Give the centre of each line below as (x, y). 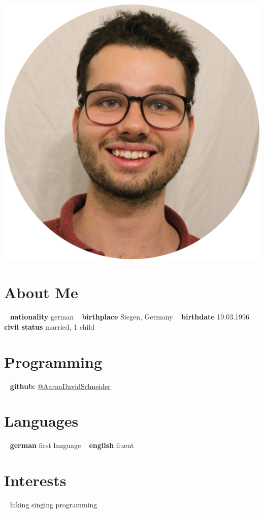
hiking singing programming (54, 504)
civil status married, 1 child (49, 326)
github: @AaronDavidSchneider (60, 386)
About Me (41, 292)
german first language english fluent (72, 445)
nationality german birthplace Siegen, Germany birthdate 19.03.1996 (130, 317)
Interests (35, 480)
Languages (41, 421)
